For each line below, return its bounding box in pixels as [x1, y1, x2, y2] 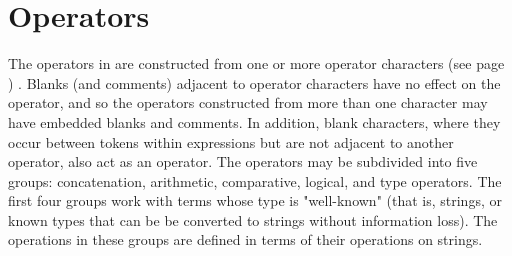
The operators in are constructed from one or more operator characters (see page [8, 53, 505, 74]
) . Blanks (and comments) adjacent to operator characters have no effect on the [8, 72, 501, 93]
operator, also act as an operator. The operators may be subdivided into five [8, 151, 478, 172]
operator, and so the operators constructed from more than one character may [8, 92, 488, 113]
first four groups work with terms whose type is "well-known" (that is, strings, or [8, 190, 502, 211]
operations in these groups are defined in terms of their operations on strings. [8, 229, 483, 250]
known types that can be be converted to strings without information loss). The [8, 209, 498, 230]
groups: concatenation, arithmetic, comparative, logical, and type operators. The [8, 170, 502, 191]
